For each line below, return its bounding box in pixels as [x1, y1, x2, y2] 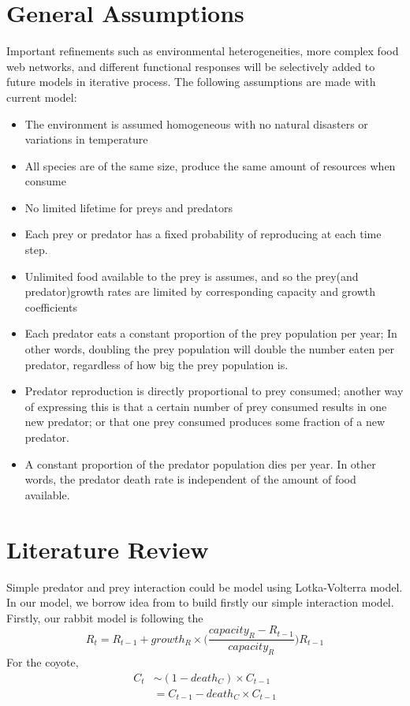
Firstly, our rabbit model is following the [6, 609, 203, 626]
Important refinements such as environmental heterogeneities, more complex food [6, 43, 399, 59]
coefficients [24, 298, 77, 315]
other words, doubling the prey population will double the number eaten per [24, 341, 394, 357]
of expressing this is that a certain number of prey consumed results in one [24, 398, 387, 414]
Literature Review [6, 532, 209, 565]
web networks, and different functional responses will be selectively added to [6, 58, 375, 74]
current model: [6, 88, 77, 105]
